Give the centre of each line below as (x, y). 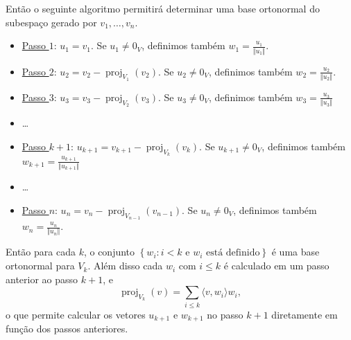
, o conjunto (109, 252)
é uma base (296, 252)
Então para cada (41, 252)
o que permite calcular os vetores (76, 314)
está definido (233, 253)
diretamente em (305, 314)
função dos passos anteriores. (67, 329)
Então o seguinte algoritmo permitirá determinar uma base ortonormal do (163, 8)
